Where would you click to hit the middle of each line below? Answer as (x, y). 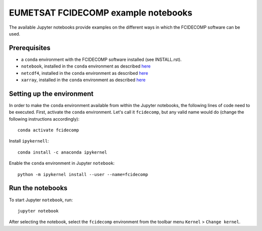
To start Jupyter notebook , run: (41, 200)
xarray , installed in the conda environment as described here (83, 80)
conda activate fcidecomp (49, 130)
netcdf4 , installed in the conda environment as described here (85, 73)
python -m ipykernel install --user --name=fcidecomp (83, 174)
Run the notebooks (38, 188)
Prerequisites (30, 48)
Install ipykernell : (29, 141)
